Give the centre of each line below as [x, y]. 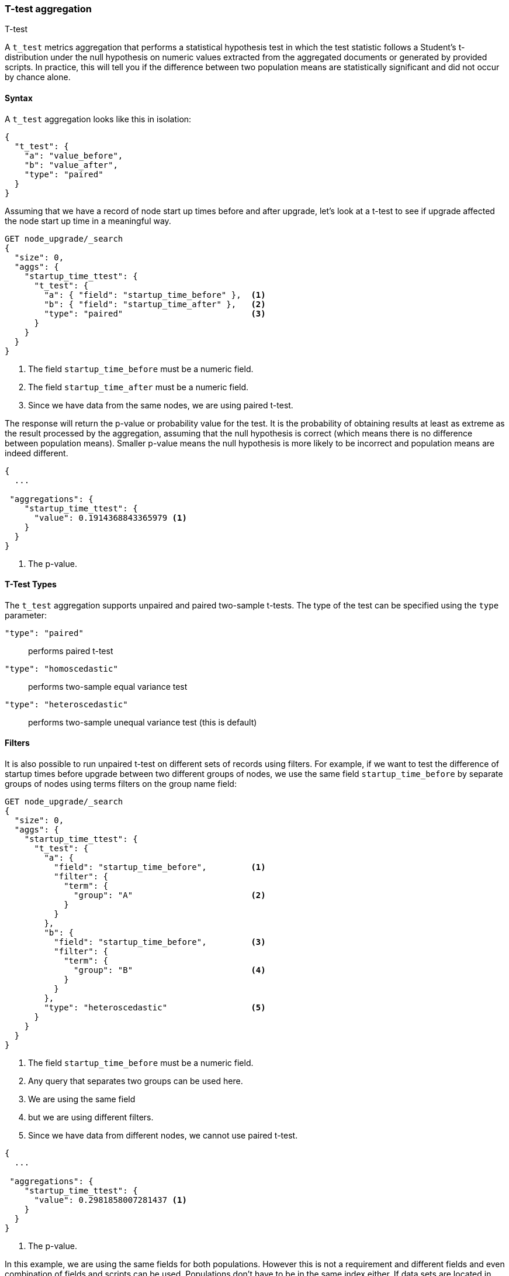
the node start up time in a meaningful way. [88, 221]
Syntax [19, 98]
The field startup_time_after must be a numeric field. [138, 387]
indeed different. [37, 453]
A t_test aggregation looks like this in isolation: [98, 119]
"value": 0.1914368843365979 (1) [110, 517]
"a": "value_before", [74, 155]
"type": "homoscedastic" [61, 668]
